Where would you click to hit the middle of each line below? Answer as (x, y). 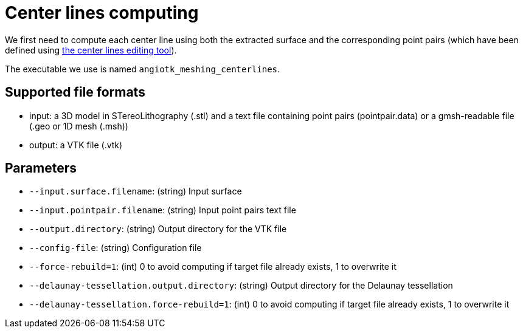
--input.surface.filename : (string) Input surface (136, 191)
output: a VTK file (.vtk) (76, 145)
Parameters (41, 168)
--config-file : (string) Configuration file (116, 248)
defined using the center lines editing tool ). (91, 50)
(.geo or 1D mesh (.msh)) (79, 126)
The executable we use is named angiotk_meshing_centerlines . (143, 69)
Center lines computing (102, 13)
